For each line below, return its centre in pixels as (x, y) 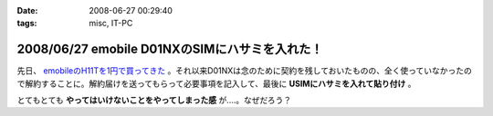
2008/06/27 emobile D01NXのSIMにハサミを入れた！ (170, 49)
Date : (27, 10)
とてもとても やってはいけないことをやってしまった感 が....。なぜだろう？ (154, 101)
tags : (27, 24)
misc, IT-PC (111, 24)
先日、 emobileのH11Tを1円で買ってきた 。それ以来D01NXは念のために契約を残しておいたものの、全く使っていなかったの (244, 71)
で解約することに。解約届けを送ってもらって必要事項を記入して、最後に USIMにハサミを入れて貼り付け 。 (216, 83)
